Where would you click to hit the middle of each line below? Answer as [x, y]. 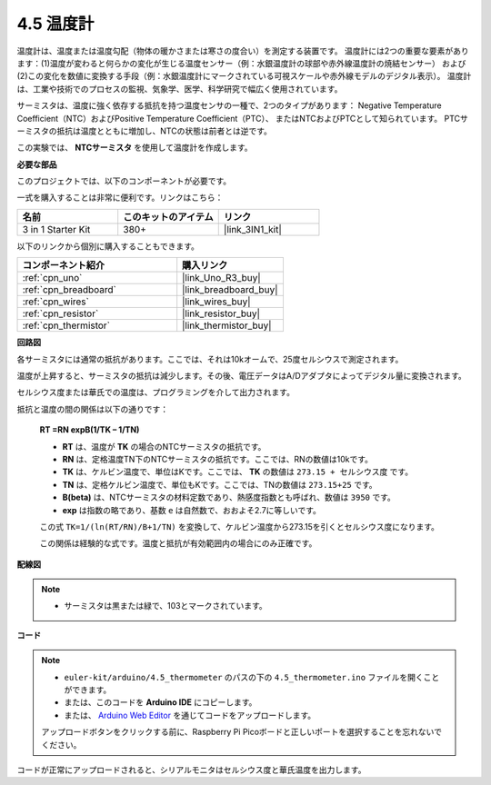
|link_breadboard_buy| [230, 290]
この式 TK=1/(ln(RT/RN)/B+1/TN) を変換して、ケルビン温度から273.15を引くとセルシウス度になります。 [240, 526]
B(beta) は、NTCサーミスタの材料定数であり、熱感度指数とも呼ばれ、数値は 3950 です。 [229, 497]
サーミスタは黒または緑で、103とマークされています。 [165, 606]
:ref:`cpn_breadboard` [70, 290]
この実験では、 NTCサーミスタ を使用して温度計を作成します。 [135, 148]
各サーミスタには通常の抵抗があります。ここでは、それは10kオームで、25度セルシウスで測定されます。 [210, 359]
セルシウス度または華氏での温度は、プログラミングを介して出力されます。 [156, 392]
